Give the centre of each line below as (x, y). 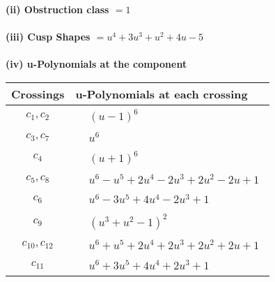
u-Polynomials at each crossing (162, 94)
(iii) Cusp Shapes (48, 37)
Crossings (38, 94)
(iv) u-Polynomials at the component (96, 64)
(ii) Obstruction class (57, 9)
